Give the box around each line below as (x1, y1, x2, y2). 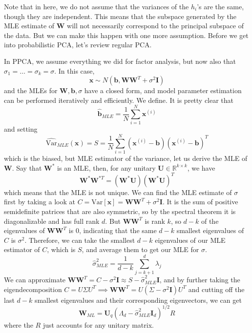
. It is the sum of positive (162, 196, 238, 207)
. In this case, (54, 65, 95, 76)
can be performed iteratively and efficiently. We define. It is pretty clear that (4, 95, 234, 105)
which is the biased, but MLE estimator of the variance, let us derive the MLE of (4, 153, 248, 163)
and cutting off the (188, 284, 245, 294)
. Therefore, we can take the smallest (24, 235, 135, 245)
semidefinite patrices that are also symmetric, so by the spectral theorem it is (4, 206, 236, 216)
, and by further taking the (159, 274, 240, 285)
